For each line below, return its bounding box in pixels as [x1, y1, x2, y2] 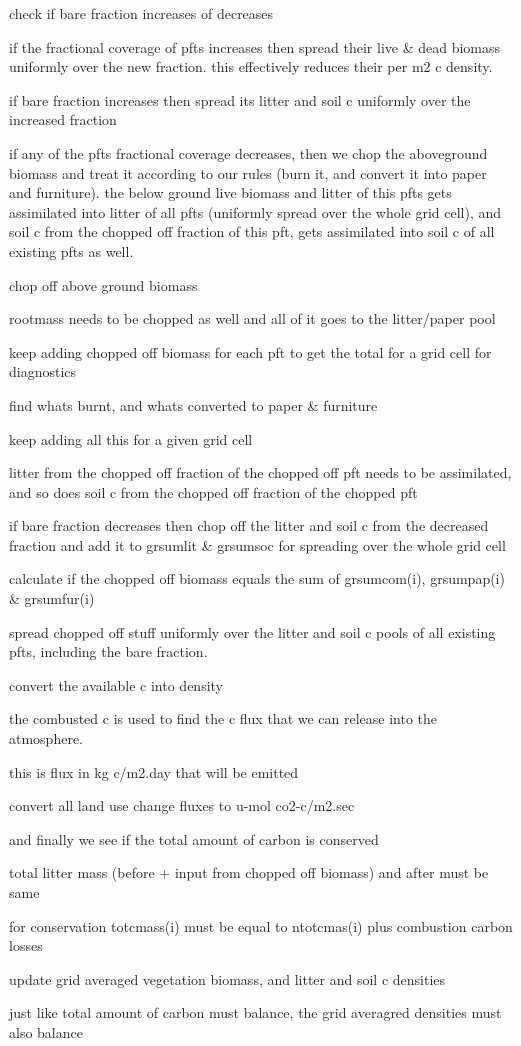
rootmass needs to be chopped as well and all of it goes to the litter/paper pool [9, 308, 496, 329]
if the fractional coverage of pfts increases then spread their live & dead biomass [9, 36, 501, 57]
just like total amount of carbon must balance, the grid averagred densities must [9, 1002, 502, 1023]
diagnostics [9, 361, 77, 382]
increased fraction [9, 109, 117, 130]
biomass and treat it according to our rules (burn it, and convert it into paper [9, 162, 487, 183]
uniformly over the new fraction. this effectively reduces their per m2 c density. [9, 56, 493, 77]
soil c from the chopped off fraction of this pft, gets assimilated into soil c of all [9, 221, 495, 242]
